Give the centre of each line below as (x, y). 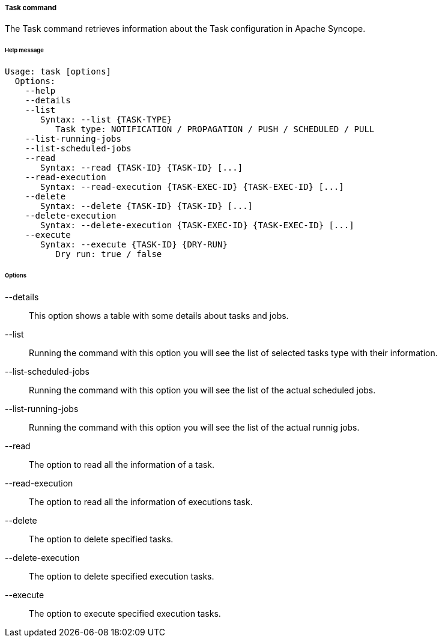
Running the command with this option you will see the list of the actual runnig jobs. (194, 427)
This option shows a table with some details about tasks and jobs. (159, 315)
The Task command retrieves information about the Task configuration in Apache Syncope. (185, 29)
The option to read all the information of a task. (122, 464)
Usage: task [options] (58, 72)
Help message (24, 50)
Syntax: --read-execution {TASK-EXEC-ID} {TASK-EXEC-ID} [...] (192, 187)
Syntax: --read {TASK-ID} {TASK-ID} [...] (142, 168)
